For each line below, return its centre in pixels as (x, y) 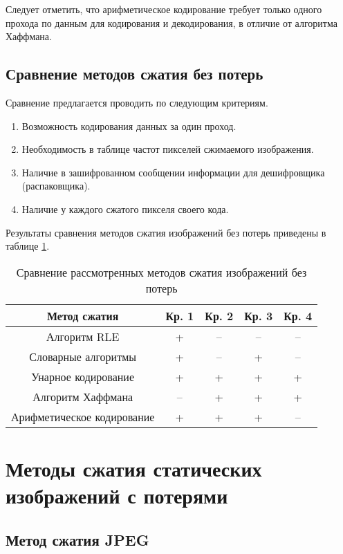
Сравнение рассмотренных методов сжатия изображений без (161, 272)
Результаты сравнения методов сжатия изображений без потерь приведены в (166, 232)
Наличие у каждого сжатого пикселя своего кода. (125, 209)
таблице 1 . (28, 246)
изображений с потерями (117, 496)
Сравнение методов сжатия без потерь (135, 74)
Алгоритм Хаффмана (83, 396)
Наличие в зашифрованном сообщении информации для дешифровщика (173, 172)
